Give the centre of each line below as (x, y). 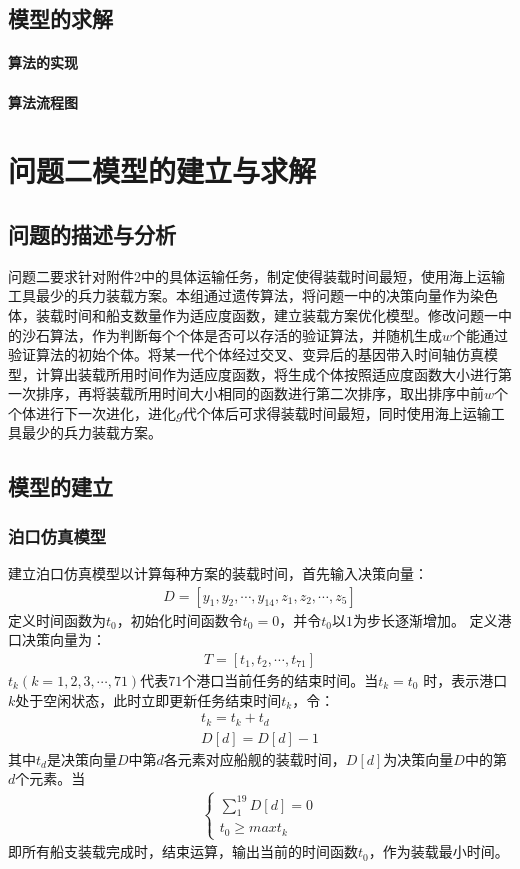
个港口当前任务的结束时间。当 (280, 679)
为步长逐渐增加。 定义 (425, 619)
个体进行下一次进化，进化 (92, 412)
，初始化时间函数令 (179, 619)
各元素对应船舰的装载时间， (254, 758)
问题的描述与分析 (92, 233)
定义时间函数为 (57, 619)
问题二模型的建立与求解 (162, 170)
